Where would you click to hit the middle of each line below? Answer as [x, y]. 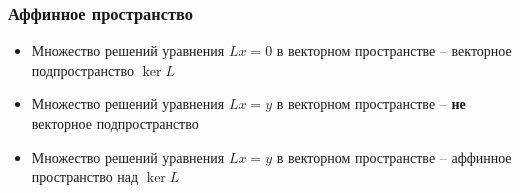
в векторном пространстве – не [371, 103]
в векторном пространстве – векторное [394, 50]
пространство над [85, 176]
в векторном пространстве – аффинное [394, 156]
